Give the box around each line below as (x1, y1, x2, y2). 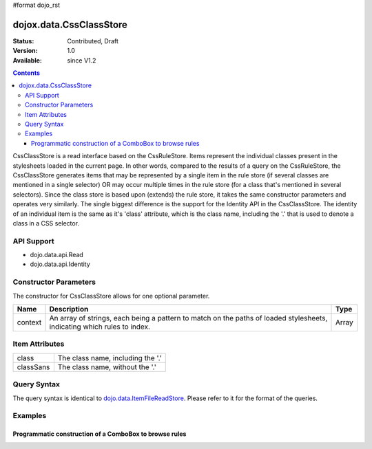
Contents (12, 69, 41, 77)
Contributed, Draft (67, 36, 118, 45)
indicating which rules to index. (49, 322, 151, 331)
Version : (12, 47, 38, 55)
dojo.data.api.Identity (30, 260, 91, 268)
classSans (17, 362, 50, 371)
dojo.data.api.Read (30, 251, 84, 259)
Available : (12, 56, 43, 65)
